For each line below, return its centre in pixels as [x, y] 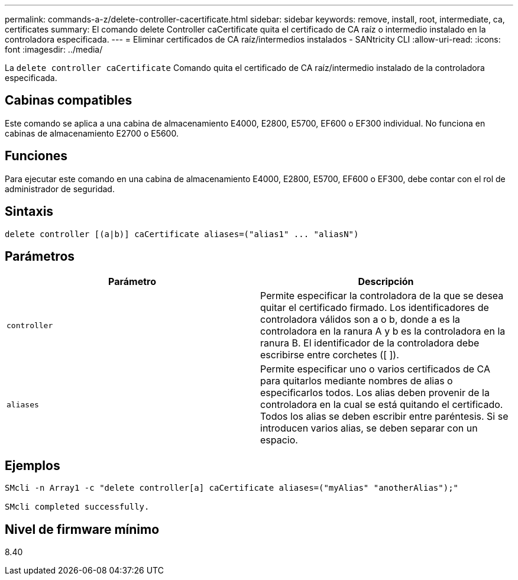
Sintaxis [29, 212]
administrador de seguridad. [60, 189]
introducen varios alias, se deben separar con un [369, 428]
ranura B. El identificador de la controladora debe [370, 343]
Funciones [36, 156]
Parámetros [40, 256]
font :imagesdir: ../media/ [54, 49]
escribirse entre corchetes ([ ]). [330, 355]
